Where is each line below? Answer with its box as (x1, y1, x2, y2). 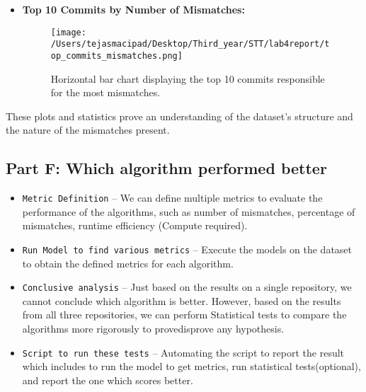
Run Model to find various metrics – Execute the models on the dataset (22, 241, 353, 256)
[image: (50, 27, 86, 38)
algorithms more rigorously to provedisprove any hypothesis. (22, 321, 285, 336)
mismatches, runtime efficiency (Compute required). (22, 218, 248, 233)
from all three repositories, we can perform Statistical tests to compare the (22, 307, 347, 322)
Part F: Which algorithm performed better (6, 157, 327, 179)
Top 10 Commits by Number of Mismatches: (22, 2, 245, 16)
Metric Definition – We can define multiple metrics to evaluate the (22, 190, 323, 205)
